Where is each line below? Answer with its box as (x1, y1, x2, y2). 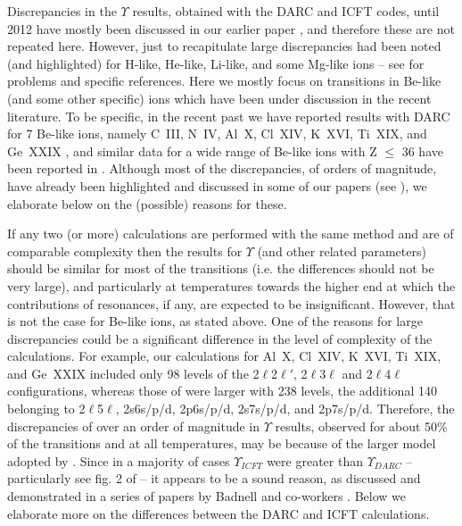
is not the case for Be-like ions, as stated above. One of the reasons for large (7, 312, 423, 330)
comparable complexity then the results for (7, 241, 243, 260)
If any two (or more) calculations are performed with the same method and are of (7, 224, 454, 243)
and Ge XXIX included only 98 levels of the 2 (7, 363, 260, 382)
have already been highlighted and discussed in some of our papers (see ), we (7, 176, 427, 195)
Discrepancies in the (7, 2, 117, 20)
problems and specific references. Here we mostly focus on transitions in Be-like (7, 71, 441, 90)
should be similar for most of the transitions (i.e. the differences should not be (7, 259, 434, 278)
